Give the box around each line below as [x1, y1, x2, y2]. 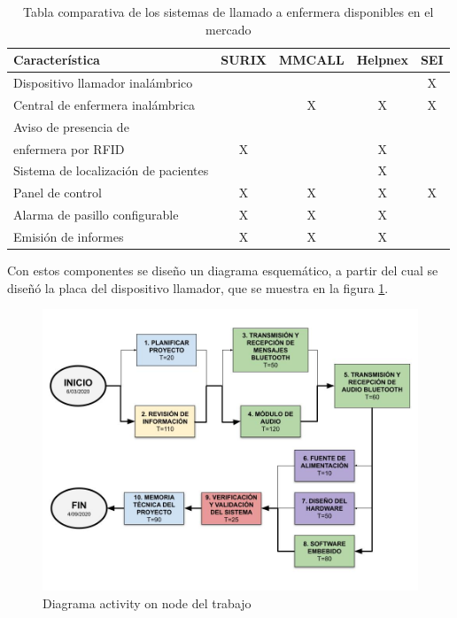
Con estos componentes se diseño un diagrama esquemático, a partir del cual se [7, 261, 438, 280]
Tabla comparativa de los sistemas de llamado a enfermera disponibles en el [23, 3, 434, 20]
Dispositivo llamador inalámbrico [13, 73, 193, 92]
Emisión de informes [13, 227, 124, 245]
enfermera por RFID [13, 139, 125, 158]
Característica [13, 50, 100, 69]
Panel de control [13, 183, 102, 202]
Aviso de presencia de [13, 117, 129, 135]
